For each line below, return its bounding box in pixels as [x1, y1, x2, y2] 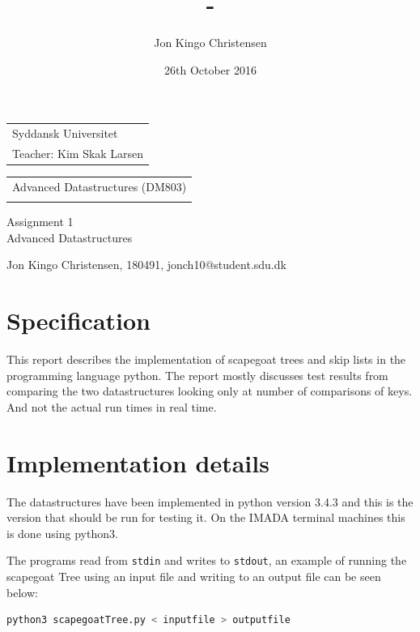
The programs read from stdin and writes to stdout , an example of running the [6, 552, 407, 569]
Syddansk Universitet [12, 125, 118, 142]
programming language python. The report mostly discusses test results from [6, 366, 388, 383]
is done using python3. [6, 524, 118, 541]
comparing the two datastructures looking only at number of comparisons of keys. [6, 382, 413, 399]
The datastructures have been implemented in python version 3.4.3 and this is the [6, 493, 414, 510]
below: [6, 583, 38, 600]
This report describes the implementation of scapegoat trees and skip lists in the [6, 351, 406, 367]
